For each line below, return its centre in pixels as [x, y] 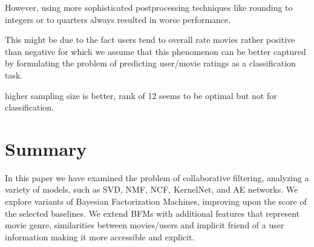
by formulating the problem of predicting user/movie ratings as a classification [150, 63]
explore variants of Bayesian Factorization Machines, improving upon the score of [156, 201]
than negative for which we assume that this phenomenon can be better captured [155, 51]
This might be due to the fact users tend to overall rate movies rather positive [150, 40]
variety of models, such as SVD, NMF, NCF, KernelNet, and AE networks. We [152, 189]
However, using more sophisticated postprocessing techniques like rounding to [149, 7]
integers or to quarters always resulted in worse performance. [118, 19]
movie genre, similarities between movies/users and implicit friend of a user [145, 225]
